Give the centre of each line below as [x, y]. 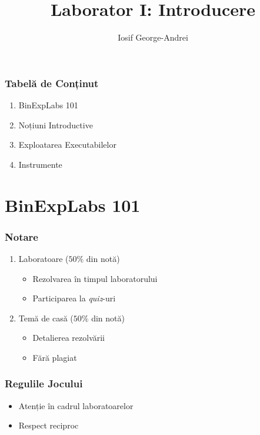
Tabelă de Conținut [52, 83]
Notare [21, 236]
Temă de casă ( [46, 318]
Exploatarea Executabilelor [67, 145]
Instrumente [40, 164]
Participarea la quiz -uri [74, 298]
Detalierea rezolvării [69, 338]
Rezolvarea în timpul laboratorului [95, 278]
